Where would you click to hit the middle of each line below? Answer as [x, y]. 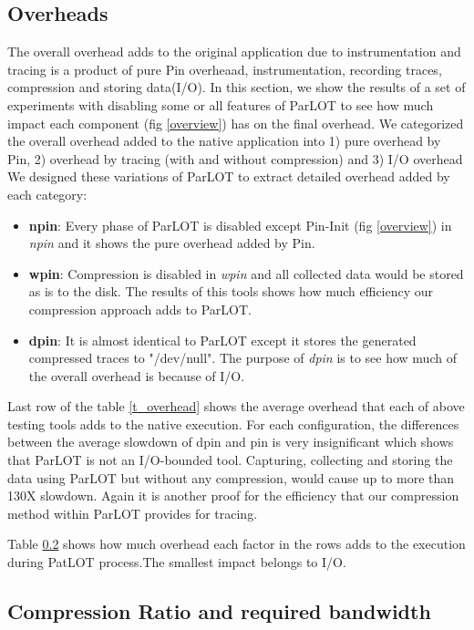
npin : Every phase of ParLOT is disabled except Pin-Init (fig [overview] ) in [240, 225]
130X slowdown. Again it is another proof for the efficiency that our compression [233, 496]
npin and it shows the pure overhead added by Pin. [172, 243]
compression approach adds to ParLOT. [140, 309]
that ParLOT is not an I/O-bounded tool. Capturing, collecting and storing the [230, 460]
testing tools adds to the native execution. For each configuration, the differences [233, 423]
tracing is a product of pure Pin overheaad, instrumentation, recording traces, [225, 69]
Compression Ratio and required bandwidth [219, 611]
